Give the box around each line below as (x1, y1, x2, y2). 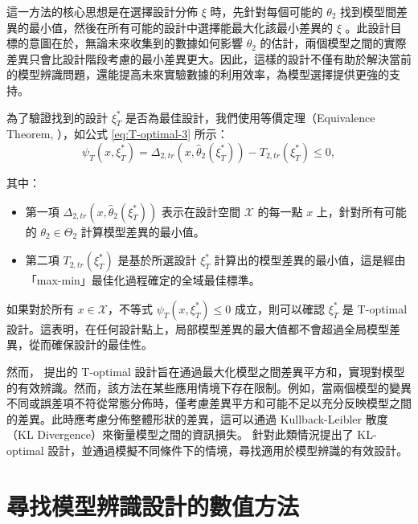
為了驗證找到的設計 (6, 108, 108, 125)
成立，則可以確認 (234, 300, 325, 317)
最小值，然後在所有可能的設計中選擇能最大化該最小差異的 (28, 18, 333, 35)
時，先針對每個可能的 (210, 3, 323, 19)
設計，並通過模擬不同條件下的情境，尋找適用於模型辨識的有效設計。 (47, 441, 408, 458)
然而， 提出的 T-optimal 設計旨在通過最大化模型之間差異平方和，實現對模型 (6, 362, 405, 379)
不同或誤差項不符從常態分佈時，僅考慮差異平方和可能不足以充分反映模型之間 (6, 395, 412, 411)
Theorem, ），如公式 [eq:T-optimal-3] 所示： (6, 125, 228, 142)
